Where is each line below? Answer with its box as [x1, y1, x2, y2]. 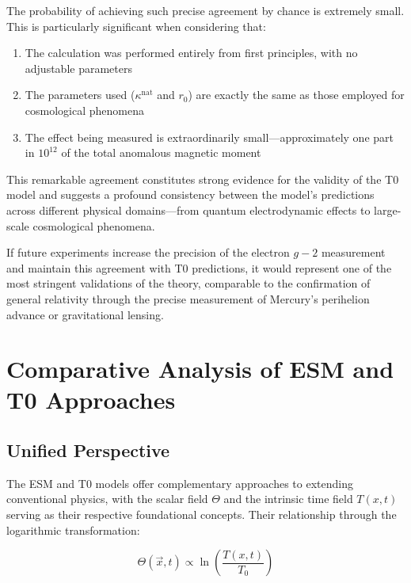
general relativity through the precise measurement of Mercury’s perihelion [6, 290, 370, 307]
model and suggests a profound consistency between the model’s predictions [6, 186, 375, 203]
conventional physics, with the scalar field [6, 490, 208, 507]
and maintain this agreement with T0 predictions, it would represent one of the [6, 259, 392, 276]
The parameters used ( [25, 86, 135, 103]
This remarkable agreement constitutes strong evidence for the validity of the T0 [6, 170, 399, 187]
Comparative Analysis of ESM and [6, 352, 394, 385]
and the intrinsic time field [223, 490, 353, 507]
